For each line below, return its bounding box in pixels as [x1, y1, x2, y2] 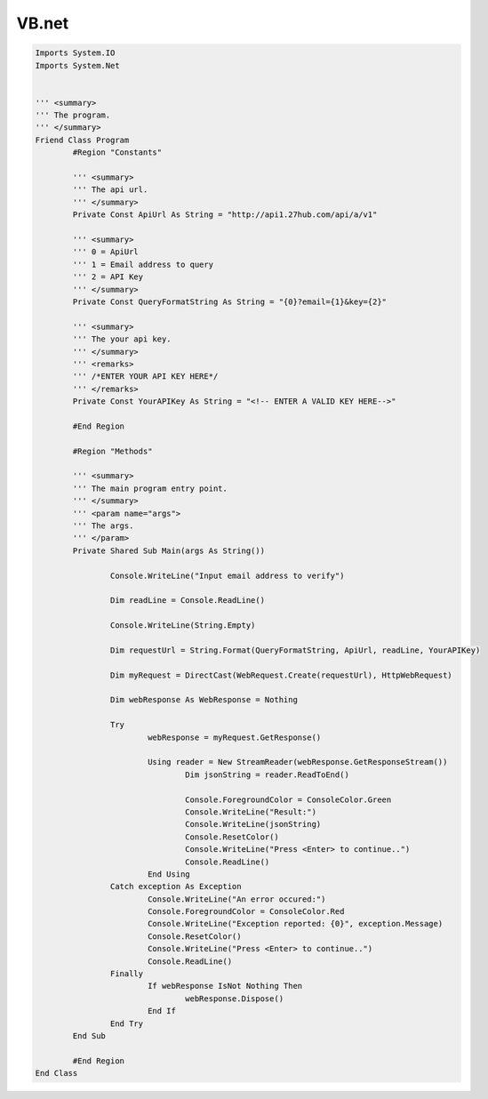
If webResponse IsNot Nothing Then [147, 981, 303, 991]
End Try [109, 1018, 144, 1029]
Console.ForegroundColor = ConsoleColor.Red [147, 907, 345, 917]
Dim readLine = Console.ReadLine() [109, 596, 266, 606]
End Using [147, 869, 190, 879]
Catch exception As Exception [109, 881, 242, 892]
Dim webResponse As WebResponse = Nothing [109, 694, 298, 705]
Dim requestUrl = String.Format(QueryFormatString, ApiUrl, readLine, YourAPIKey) [109, 645, 481, 655]
